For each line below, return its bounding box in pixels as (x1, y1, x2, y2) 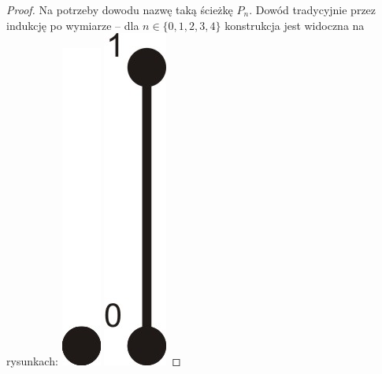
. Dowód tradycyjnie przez (249, 2, 376, 17)
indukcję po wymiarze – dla (6, 17, 139, 33)
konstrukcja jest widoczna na (224, 17, 365, 33)
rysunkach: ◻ (6, 353, 181, 369)
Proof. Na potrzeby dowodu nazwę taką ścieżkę (6, 2, 233, 17)
